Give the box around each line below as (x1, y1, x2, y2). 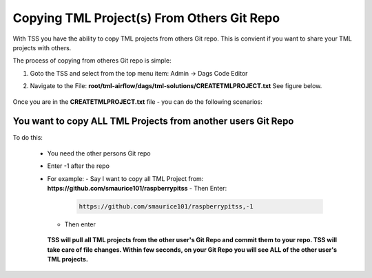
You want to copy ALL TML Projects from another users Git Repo (12, 116, 294, 127)
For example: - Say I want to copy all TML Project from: (47, 174, 204, 182)
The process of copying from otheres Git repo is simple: (12, 56, 172, 65)
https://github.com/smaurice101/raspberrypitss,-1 (79, 202, 254, 210)
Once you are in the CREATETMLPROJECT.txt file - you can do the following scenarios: (12, 97, 263, 106)
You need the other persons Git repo (47, 149, 151, 158)
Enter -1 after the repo (47, 162, 110, 170)
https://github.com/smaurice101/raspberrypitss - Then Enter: (47, 184, 227, 192)
